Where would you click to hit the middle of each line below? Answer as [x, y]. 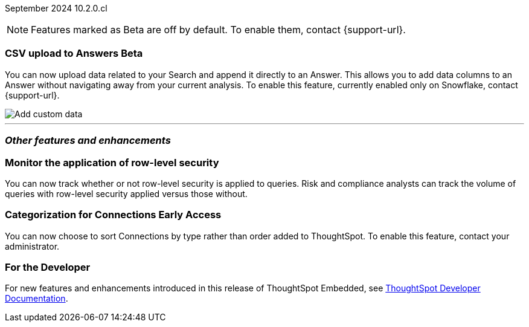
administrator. [32, 246]
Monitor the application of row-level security [112, 162]
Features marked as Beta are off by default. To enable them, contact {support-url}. [218, 30]
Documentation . [37, 299]
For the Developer [48, 267]
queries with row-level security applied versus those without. [126, 193]
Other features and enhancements [88, 141]
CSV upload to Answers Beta [74, 53]
